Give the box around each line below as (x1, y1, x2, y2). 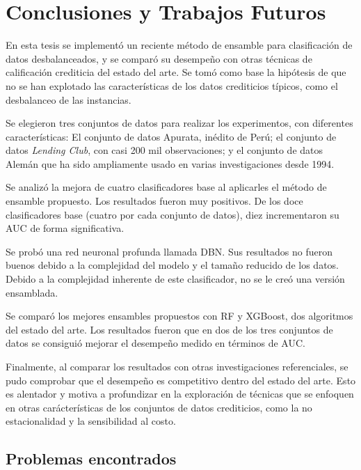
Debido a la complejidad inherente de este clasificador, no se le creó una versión (6, 272, 345, 286)
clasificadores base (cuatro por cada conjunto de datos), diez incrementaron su (6, 207, 339, 221)
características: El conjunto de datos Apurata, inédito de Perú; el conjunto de (6, 129, 337, 143)
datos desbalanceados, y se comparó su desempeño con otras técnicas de (6, 51, 312, 65)
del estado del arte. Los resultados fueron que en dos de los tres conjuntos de (6, 322, 333, 336)
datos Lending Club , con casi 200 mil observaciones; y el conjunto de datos (6, 143, 323, 157)
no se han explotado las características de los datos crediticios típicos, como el (6, 78, 338, 93)
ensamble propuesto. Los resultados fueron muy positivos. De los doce (6, 194, 303, 208)
